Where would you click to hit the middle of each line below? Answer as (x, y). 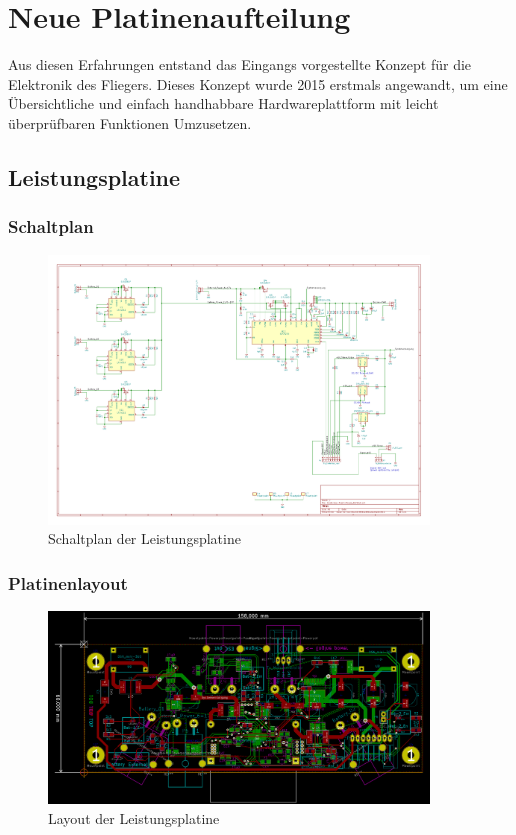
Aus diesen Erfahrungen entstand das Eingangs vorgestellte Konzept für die (240, 64)
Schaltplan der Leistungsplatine (144, 538)
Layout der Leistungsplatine (134, 817)
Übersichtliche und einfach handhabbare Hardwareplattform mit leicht (223, 103)
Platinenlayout (68, 582)
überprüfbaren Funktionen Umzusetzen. (130, 122)
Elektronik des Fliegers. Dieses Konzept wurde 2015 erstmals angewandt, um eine (258, 83)
